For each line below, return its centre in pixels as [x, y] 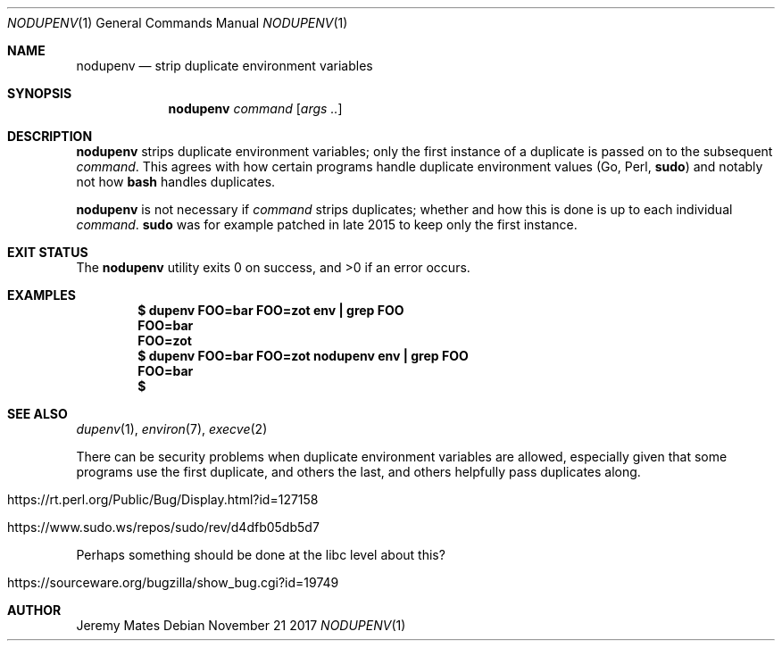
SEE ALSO [37, 414]
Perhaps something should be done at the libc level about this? [261, 555]
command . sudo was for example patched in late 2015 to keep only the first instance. [327, 224]
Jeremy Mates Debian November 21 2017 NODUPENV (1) [241, 625]
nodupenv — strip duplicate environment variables [225, 66]
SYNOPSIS [40, 93]
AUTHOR [34, 610]
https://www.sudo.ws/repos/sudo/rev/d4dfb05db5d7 [163, 527]
